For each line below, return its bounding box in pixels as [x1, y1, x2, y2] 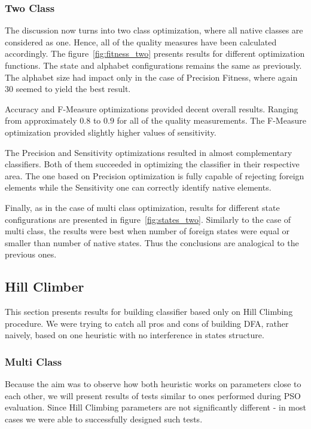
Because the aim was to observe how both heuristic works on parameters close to [5, 378, 301, 390]
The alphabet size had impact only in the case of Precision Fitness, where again [5, 71, 298, 83]
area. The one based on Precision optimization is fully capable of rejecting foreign [5, 169, 304, 182]
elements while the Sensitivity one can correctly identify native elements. [5, 181, 272, 194]
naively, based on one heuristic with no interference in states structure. [5, 329, 264, 341]
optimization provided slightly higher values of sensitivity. [5, 125, 217, 138]
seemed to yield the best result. [16, 82, 131, 95]
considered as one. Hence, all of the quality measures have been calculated [5, 35, 277, 48]
